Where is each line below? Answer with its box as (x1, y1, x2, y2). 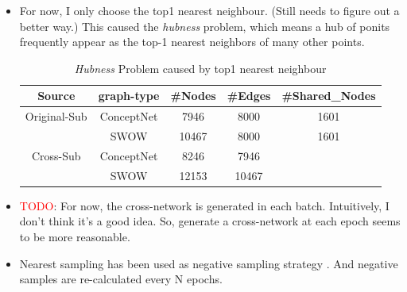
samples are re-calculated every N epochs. (19, 271, 223, 287)
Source (37, 87, 76, 104)
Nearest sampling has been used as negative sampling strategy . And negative (19, 255, 398, 271)
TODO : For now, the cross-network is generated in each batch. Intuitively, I (19, 197, 390, 213)
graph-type (98, 87, 160, 104)
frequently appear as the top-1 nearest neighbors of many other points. (19, 33, 365, 50)
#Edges (227, 87, 271, 104)
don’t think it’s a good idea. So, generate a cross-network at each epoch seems (19, 213, 401, 229)
